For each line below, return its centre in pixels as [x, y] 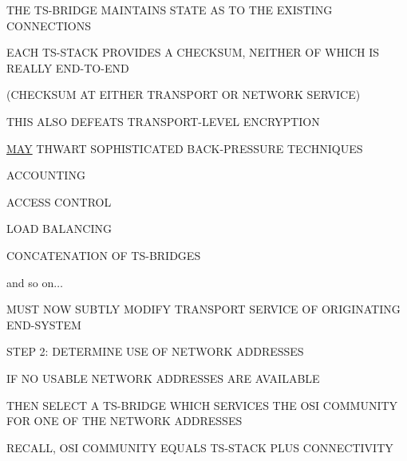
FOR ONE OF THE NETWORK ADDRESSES [124, 421]
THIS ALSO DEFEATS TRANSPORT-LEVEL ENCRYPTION [163, 121]
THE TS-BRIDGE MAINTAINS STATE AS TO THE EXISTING [170, 10]
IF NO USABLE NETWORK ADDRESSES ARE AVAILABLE [163, 378]
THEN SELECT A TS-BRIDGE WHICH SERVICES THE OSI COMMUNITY [202, 405]
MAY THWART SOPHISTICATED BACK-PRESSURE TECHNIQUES [185, 148]
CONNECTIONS [49, 25]
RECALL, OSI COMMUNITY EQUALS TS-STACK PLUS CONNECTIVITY [200, 447]
